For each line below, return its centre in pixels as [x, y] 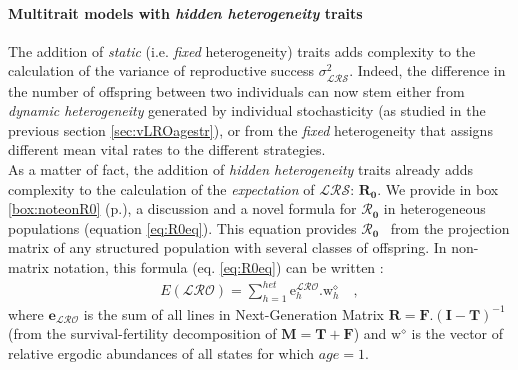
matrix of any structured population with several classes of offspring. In [227, 247]
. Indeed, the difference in [427, 70]
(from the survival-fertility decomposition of [142, 333]
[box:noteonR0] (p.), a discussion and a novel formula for [182, 208]
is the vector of [457, 333]
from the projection [450, 227]
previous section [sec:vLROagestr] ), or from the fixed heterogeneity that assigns [250, 129]
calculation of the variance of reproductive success [161, 70]
